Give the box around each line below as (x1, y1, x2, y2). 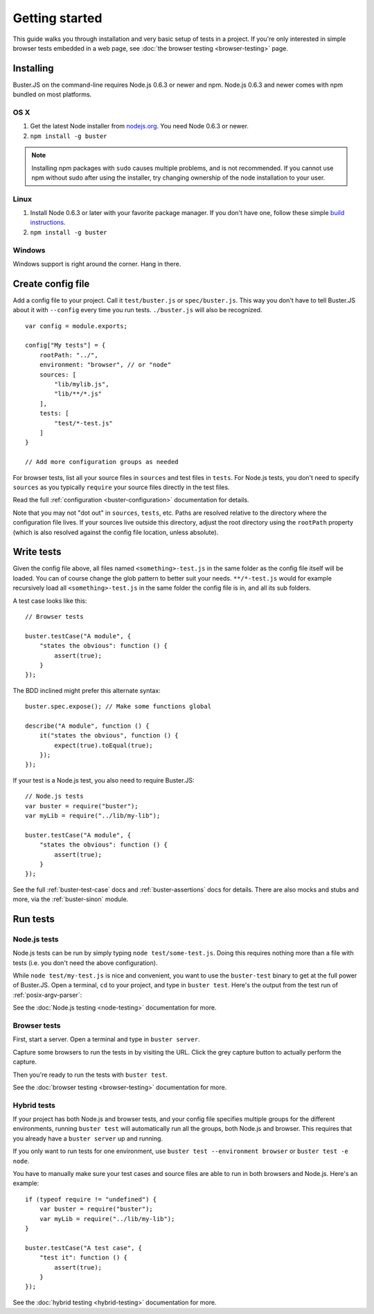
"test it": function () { (39, 1254, 128, 1262)
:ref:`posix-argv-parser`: (12, 991, 82, 999)
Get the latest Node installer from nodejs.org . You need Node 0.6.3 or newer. (30, 122, 249, 130)
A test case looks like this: (12, 597, 87, 605)
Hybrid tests (12, 1100, 55, 1110)
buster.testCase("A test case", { (25, 1244, 142, 1252)
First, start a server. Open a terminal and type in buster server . (12, 1035, 200, 1043)
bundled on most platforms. (12, 90, 92, 99)
